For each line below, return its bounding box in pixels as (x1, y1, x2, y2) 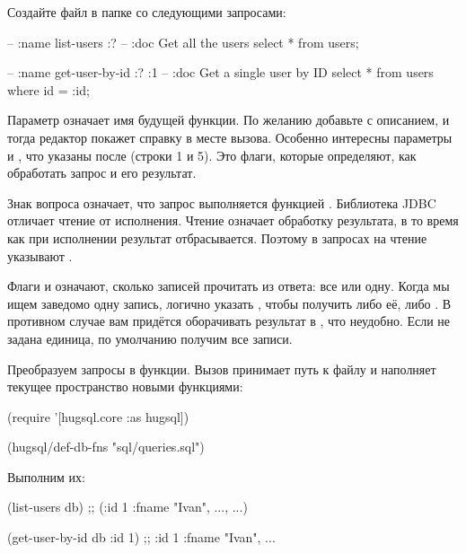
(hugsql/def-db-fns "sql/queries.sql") (7, 437, 205, 456)
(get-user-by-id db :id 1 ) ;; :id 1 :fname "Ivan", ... (7, 528, 276, 547)
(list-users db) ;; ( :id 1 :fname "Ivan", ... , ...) (7, 497, 248, 516)
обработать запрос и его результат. (7, 163, 197, 182)
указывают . (7, 246, 73, 265)
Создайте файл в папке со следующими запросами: (7, 3, 286, 21)
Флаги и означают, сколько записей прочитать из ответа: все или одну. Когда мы (7, 276, 450, 295)
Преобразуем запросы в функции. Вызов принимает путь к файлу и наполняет (7, 359, 436, 378)
